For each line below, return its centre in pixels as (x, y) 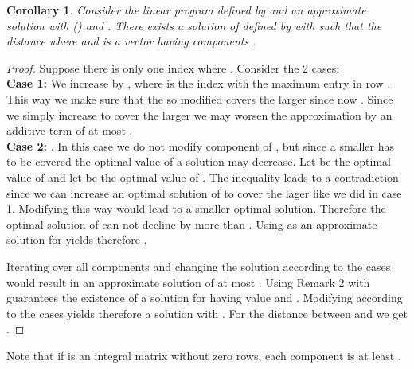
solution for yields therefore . (77, 239)
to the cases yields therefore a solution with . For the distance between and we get (207, 313)
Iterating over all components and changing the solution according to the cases (199, 266)
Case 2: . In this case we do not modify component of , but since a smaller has (201, 145)
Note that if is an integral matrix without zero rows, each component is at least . (204, 355)
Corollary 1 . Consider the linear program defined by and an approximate (186, 10)
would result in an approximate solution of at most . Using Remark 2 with (188, 282)
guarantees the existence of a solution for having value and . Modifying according (205, 298)
